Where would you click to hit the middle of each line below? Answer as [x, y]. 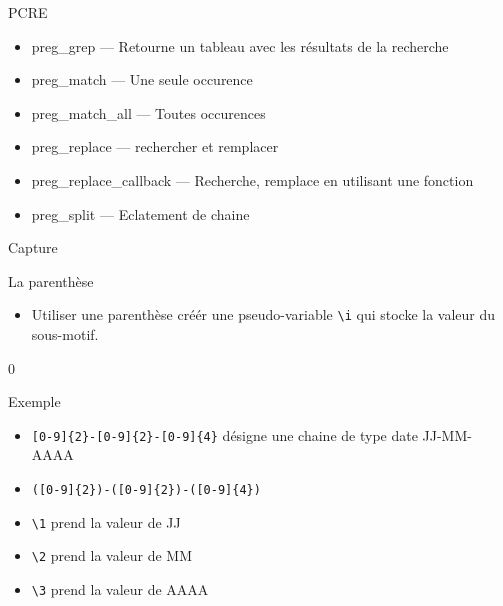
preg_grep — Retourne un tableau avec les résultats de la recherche [240, 45]
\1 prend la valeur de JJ [106, 521]
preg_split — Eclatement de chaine [140, 213]
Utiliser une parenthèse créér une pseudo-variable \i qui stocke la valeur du [263, 314]
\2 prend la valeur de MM [112, 555]
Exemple [34, 401]
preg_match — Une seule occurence [142, 79]
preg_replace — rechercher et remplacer [155, 146]
